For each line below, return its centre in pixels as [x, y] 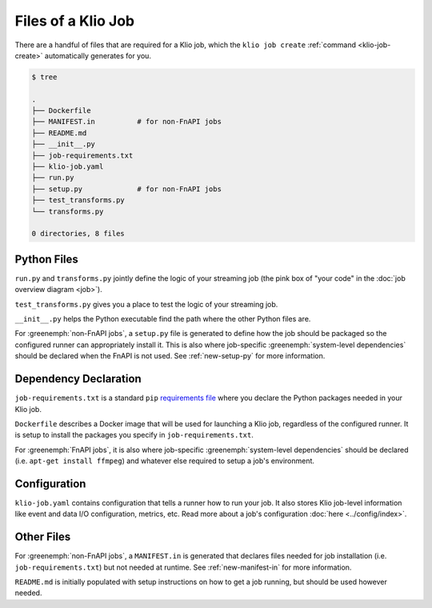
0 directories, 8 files [78, 234]
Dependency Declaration [78, 379]
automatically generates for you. [98, 55]
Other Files [43, 537]
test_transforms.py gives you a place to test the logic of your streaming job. [146, 304]
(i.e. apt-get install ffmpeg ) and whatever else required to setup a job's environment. [165, 461]
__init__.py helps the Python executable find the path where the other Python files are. [163, 319]
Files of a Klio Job [75, 21]
